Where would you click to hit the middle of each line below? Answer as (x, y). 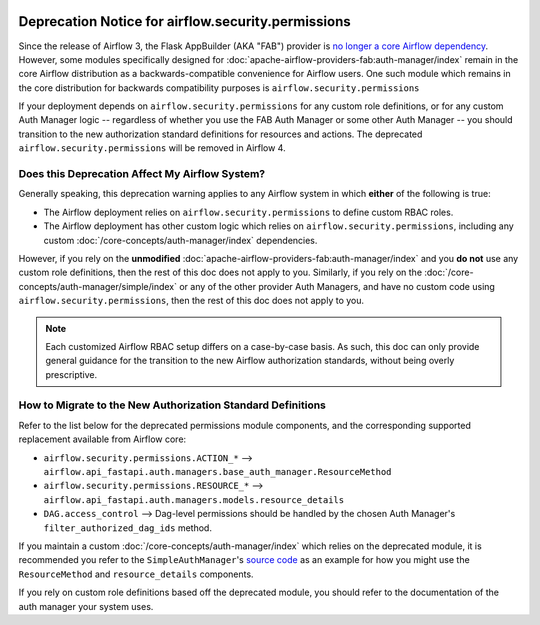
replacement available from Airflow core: (102, 439)
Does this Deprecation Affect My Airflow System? (142, 174)
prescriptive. (71, 374)
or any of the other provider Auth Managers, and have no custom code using (336, 286)
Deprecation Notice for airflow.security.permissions (185, 21)
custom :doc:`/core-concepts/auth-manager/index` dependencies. (180, 240)
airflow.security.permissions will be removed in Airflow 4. (152, 148)
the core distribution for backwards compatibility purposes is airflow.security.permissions (219, 87)
